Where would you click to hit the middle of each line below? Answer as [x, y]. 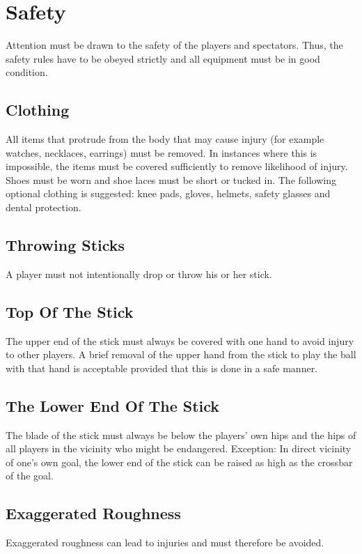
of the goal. [30, 476]
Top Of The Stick [70, 311]
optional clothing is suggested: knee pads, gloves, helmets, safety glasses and [168, 193]
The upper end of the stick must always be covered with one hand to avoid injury [180, 340]
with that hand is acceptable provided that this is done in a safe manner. [162, 368]
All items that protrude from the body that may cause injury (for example [165, 139]
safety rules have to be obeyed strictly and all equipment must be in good [163, 58]
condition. [27, 72]
